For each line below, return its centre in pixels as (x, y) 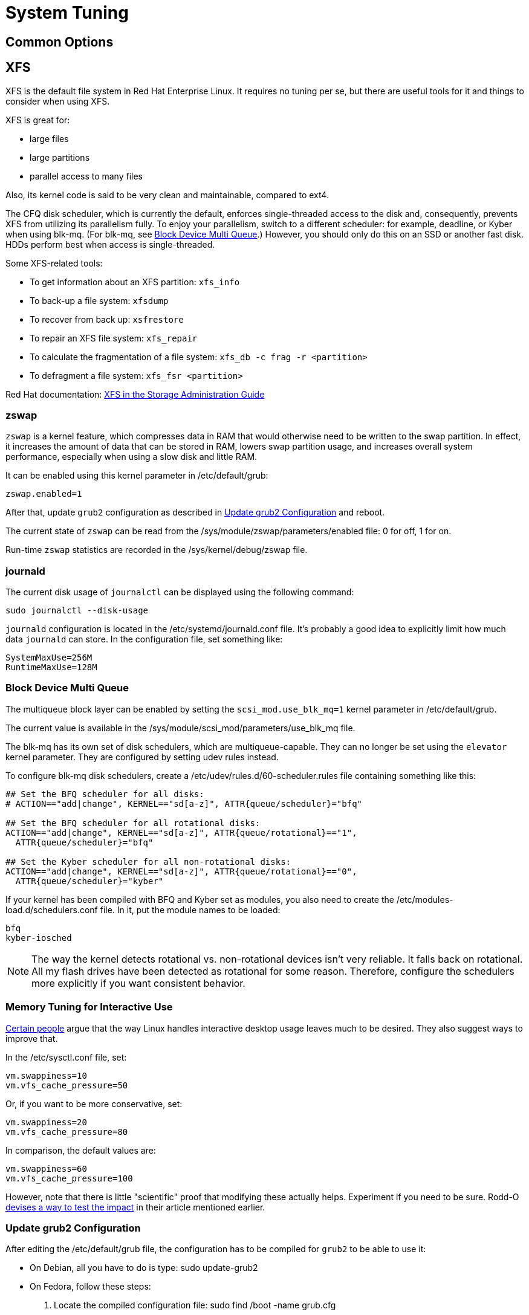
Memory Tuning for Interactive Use (89, 1007)
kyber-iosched (39, 938)
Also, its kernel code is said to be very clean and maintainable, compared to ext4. (167, 195)
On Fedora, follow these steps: (90, 1287)
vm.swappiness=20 (46, 1122)
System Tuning (67, 13)
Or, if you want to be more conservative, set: (94, 1103)
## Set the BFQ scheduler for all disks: (105, 794)
